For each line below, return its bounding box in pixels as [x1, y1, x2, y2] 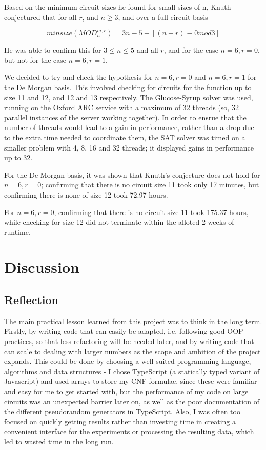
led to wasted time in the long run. [4, 436, 114, 446]
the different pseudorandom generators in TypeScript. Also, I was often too [4, 406, 240, 417]
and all [136, 45, 158, 55]
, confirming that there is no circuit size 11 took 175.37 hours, [54, 206, 249, 217]
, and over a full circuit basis [118, 11, 208, 22]
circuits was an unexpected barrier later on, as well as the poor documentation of [4, 396, 259, 406]
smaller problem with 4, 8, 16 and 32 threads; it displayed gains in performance [4, 142, 254, 153]
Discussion [4, 256, 79, 277]
